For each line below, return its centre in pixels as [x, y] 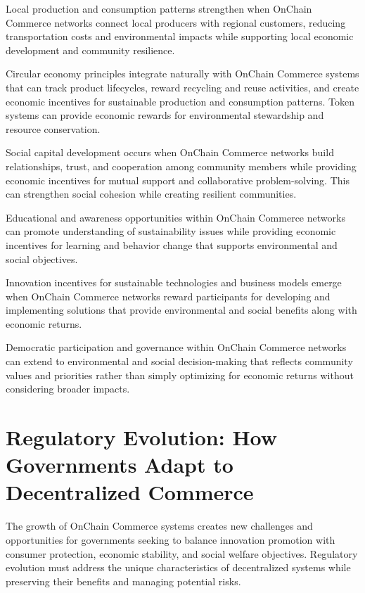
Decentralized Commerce [130, 492]
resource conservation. [53, 128]
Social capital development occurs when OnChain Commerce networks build [170, 152]
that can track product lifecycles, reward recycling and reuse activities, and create [182, 87]
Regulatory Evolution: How [142, 437]
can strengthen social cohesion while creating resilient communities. [151, 194]
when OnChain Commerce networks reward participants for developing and [168, 296]
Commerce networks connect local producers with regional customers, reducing [176, 22]
